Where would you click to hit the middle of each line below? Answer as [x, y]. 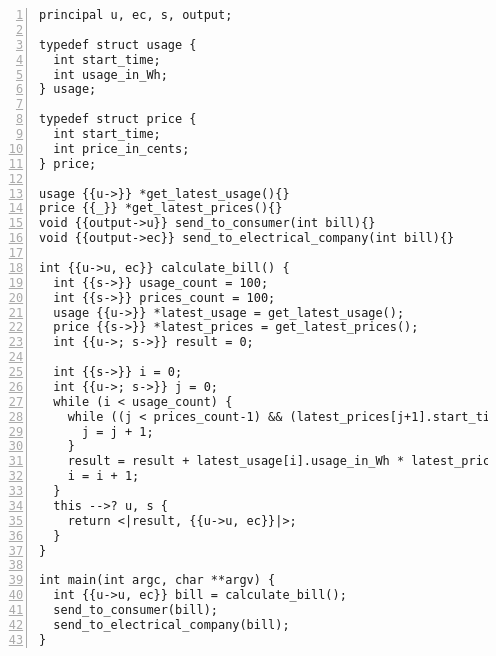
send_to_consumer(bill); [135, 610]
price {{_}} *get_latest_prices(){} [161, 208]
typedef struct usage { [118, 44]
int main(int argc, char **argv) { [157, 580]
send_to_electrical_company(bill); [171, 624]
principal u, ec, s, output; [136, 15]
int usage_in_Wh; [110, 74]
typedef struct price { [118, 119]
